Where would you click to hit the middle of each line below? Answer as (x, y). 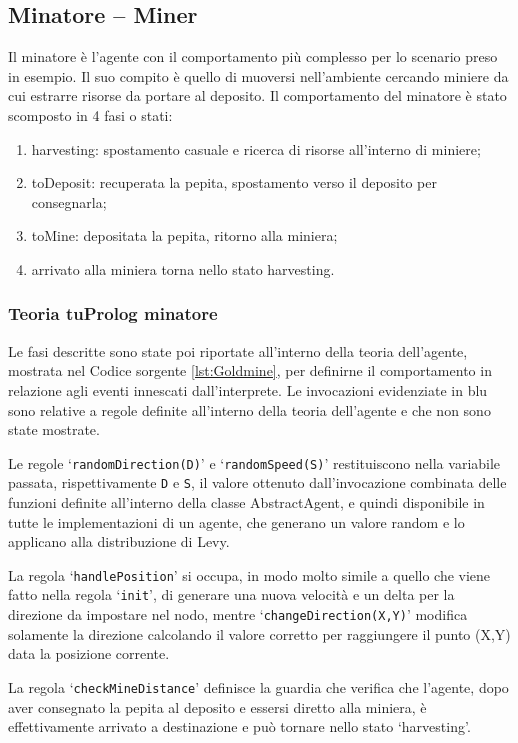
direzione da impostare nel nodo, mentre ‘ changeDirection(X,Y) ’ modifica (238, 614)
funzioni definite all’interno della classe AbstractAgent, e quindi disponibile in (246, 502)
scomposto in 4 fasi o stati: (90, 114)
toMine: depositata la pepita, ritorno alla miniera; (184, 235)
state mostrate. (54, 429)
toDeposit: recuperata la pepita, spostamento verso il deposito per (234, 182)
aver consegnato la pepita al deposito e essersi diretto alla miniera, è (217, 706)
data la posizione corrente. (89, 653)
